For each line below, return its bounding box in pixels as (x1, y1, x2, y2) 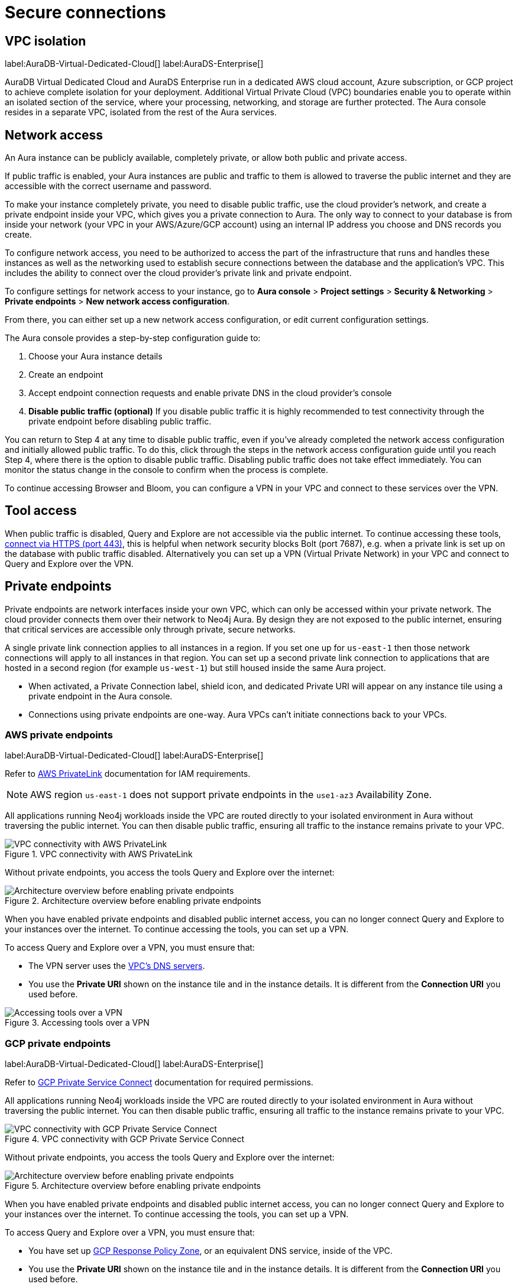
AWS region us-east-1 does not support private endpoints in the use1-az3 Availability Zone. (30, 789, 432, 801)
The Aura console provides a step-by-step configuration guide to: (5, 333, 261, 343)
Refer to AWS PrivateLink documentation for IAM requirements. (5, 769, 251, 779)
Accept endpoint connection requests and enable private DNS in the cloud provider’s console (28, 388, 392, 398)
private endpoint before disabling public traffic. (28, 416, 212, 427)
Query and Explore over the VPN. (5, 558, 134, 569)
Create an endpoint (28, 369, 103, 380)
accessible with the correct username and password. (5, 181, 212, 192)
